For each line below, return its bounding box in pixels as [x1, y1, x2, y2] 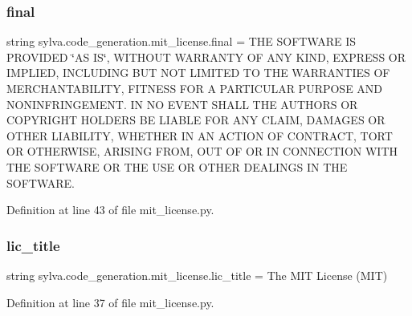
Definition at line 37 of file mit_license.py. [6, 294, 214, 310]
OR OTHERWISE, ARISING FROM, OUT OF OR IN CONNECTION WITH [6, 143, 398, 160]
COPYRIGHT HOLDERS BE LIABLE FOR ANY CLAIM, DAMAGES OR [6, 111, 385, 128]
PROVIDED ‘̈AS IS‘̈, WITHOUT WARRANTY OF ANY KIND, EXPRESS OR [6, 48, 406, 65]
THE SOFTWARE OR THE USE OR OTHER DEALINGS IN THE [6, 158, 348, 175]
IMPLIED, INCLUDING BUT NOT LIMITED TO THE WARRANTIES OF [6, 64, 390, 81]
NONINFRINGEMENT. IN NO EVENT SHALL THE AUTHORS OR [6, 95, 358, 112]
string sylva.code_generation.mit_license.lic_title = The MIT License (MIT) [6, 266, 388, 283]
